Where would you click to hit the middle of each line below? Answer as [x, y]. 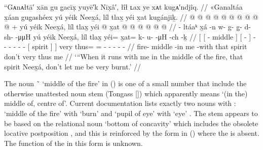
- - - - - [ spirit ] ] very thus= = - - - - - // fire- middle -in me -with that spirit [126, 46]
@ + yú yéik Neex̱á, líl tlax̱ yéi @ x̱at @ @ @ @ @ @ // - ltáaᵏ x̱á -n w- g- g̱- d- [127, 27]
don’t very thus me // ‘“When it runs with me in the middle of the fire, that [124, 56]
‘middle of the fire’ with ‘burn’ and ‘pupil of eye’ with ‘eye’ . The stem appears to [131, 113]
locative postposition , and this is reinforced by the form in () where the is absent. [132, 133]
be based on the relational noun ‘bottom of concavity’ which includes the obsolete [131, 123]
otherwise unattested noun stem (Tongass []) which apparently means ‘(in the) [126, 93]
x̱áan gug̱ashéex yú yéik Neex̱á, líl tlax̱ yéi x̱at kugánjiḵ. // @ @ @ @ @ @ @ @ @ [131, 16]
